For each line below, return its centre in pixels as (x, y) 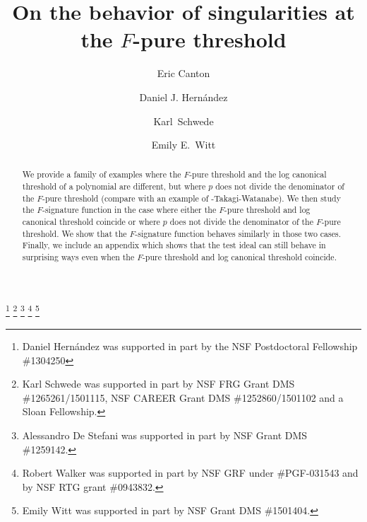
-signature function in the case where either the (129, 210)
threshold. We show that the (74, 233)
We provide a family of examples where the (102, 174)
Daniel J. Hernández (183, 97)
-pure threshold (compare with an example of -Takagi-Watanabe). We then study (191, 198)
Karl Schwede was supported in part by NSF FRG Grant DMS (158, 384)
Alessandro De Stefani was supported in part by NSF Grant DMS (165, 435)
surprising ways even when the (78, 257)
